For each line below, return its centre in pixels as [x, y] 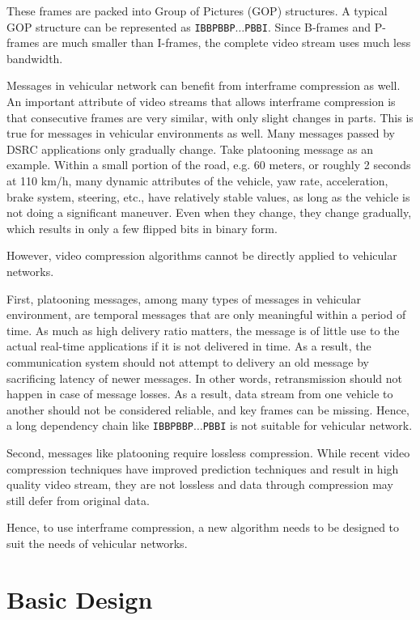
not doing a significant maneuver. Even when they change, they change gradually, [209, 212]
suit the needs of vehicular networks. [97, 543]
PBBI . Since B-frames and [308, 26]
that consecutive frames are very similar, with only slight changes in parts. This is [210, 117]
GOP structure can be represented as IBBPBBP [121, 26]
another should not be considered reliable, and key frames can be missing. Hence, [208, 409]
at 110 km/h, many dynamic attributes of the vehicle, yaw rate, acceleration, [197, 180]
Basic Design [80, 599]
